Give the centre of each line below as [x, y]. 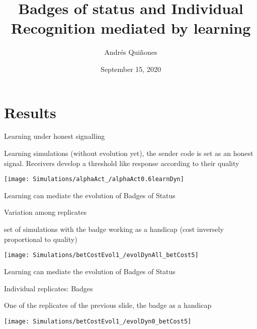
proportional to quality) [41, 239]
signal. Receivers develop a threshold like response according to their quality [122, 163]
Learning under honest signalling [55, 136]
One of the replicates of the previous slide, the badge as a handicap [108, 305]
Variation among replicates [46, 212]
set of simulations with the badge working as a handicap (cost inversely [114, 229]
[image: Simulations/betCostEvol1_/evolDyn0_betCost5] [98, 321]
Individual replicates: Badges [49, 288]
